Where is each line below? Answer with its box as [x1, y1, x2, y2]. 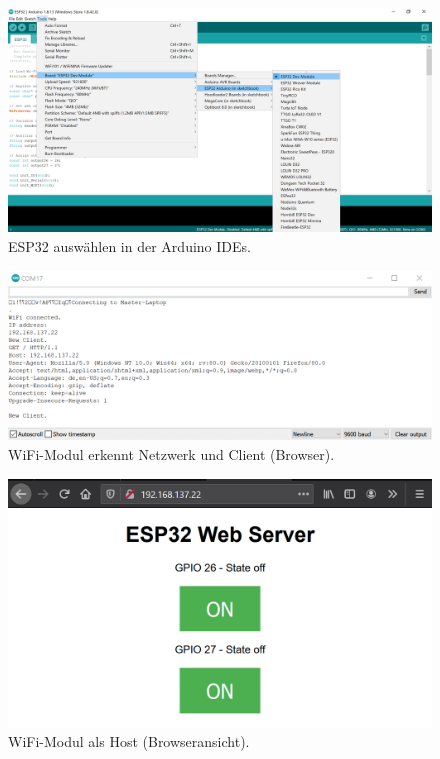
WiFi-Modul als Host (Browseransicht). [8, 731, 250, 752]
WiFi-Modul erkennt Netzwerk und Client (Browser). [8, 443, 335, 464]
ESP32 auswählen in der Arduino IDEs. [8, 236, 251, 257]
